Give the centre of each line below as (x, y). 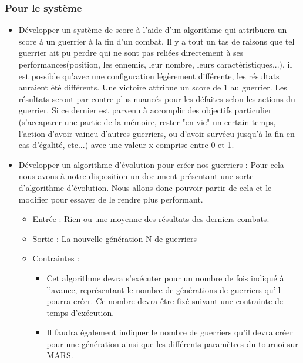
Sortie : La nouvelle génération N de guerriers (115, 238)
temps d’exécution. (80, 312)
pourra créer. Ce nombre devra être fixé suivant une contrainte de (165, 301)
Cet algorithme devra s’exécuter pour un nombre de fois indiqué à (165, 278)
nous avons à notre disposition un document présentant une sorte (136, 176)
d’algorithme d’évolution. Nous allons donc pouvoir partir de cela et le (145, 187)
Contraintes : (56, 258)
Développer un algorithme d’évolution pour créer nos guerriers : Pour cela (151, 164)
